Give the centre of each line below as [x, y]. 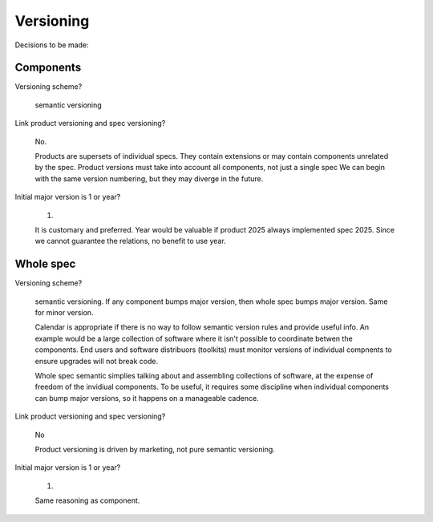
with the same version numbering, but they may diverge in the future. [149, 178]
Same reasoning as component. [87, 500]
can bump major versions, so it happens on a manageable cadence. [147, 398]
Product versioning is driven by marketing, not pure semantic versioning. [155, 449]
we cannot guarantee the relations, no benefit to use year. [130, 241]
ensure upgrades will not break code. [97, 361]
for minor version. [64, 313]
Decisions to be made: [52, 45]
